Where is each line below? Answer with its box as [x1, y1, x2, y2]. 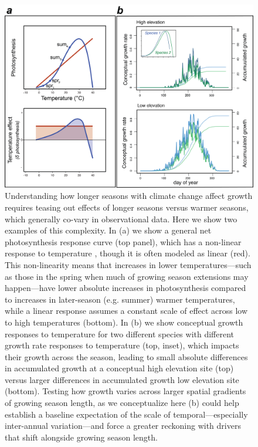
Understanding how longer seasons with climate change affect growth [5, 189, 253, 202]
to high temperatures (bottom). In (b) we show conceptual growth [5, 316, 243, 328]
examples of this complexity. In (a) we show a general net [5, 224, 212, 236]
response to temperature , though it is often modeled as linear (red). [5, 247, 250, 259]
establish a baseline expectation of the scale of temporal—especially [5, 408, 248, 420]
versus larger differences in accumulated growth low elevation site [5, 373, 239, 385]
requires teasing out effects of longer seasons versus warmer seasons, [5, 201, 249, 213]
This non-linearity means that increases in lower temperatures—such [5, 258, 252, 270]
